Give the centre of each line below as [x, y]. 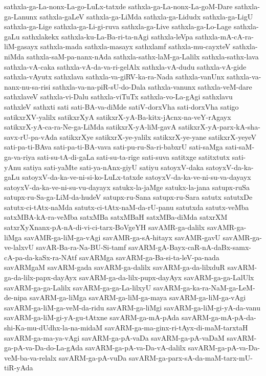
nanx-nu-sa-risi [27, 86]
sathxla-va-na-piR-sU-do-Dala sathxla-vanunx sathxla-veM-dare [152, 86]
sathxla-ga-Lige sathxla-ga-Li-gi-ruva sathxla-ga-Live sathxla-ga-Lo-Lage [118, 26]
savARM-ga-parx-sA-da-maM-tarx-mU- [191, 357]
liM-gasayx [21, 46]
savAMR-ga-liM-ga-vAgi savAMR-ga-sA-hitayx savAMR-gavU [122, 237]
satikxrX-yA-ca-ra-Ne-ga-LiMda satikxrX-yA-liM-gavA [90, 127]
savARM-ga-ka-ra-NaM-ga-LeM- [204, 287]
